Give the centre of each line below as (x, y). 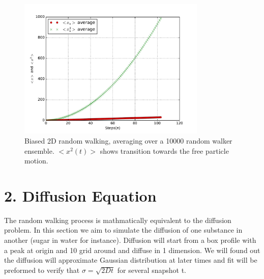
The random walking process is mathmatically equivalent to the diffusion (118, 220)
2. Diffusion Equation (80, 195)
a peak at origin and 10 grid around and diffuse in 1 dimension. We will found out (132, 250)
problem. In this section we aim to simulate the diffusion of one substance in (123, 230)
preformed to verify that (42, 270)
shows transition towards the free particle (164, 150)
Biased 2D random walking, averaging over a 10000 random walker (128, 140)
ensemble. (39, 150)
